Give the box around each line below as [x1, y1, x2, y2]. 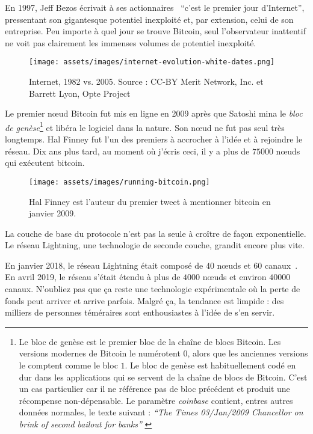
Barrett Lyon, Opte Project [29, 87, 131, 99]
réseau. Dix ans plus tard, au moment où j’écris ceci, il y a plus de [5, 144, 250, 157]
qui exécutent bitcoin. [5, 156, 85, 169]
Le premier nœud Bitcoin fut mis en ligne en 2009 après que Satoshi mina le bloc [5, 107, 303, 120]
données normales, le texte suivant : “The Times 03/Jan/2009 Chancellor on [19, 406, 303, 418]
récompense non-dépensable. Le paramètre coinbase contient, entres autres [19, 394, 293, 406]
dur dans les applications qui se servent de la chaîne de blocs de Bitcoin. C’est [19, 370, 308, 383]
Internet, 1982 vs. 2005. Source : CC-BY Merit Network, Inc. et [29, 75, 264, 88]
